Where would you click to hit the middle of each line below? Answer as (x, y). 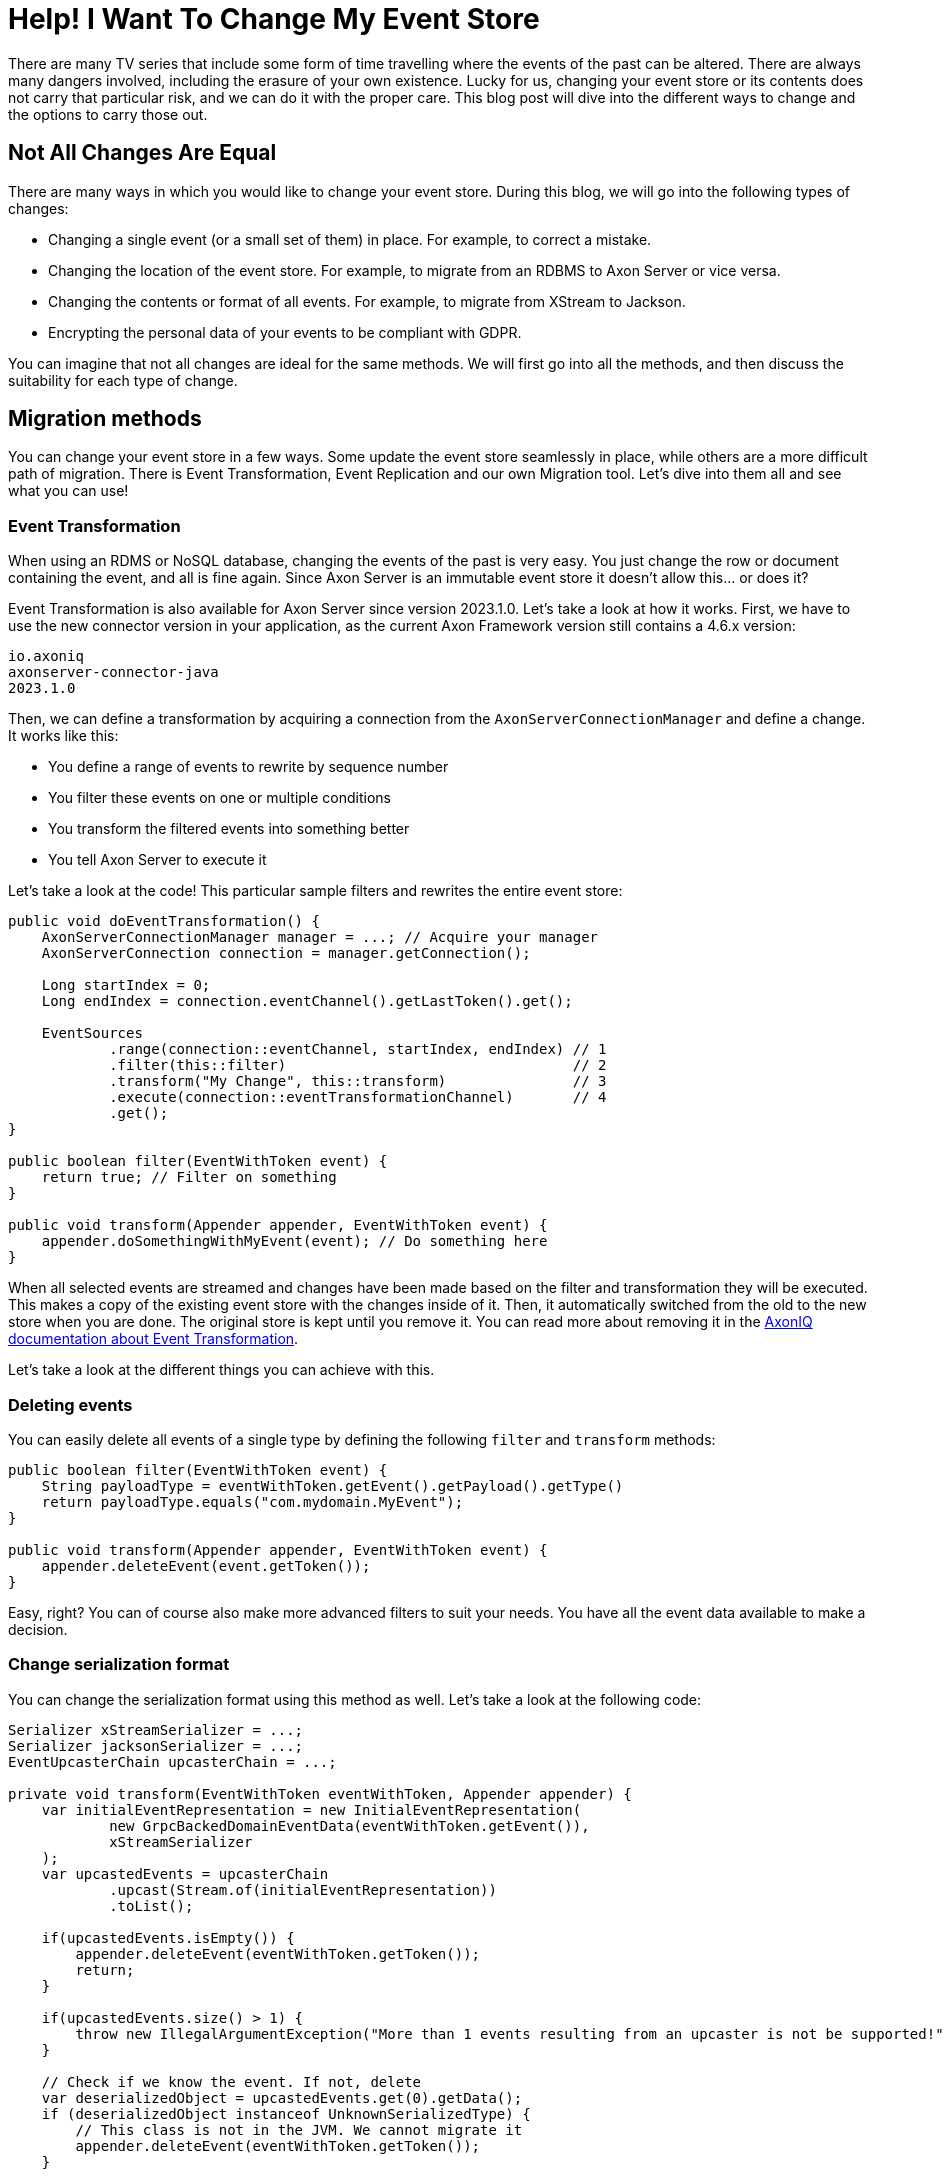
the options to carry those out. (108, 114)
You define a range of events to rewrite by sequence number (248, 767)
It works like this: (63, 736)
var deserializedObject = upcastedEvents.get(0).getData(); (282, 2097)
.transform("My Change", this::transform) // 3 (358, 1081)
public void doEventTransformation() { (164, 921)
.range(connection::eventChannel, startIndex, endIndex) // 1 (358, 1049)
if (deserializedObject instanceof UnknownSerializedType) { (286, 2113)
